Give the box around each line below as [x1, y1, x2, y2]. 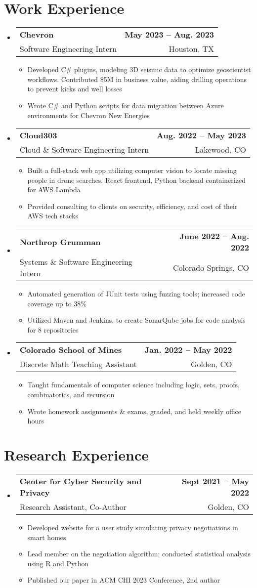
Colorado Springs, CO [173, 261, 249, 273]
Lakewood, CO [195, 144, 246, 156]
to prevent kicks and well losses [27, 84, 122, 94]
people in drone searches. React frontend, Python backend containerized [27, 174, 246, 185]
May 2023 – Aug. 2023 [125, 29, 214, 41]
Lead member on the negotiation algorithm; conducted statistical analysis [27, 548, 251, 559]
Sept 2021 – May [181, 475, 249, 487]
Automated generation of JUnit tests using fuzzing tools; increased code [27, 289, 246, 299]
